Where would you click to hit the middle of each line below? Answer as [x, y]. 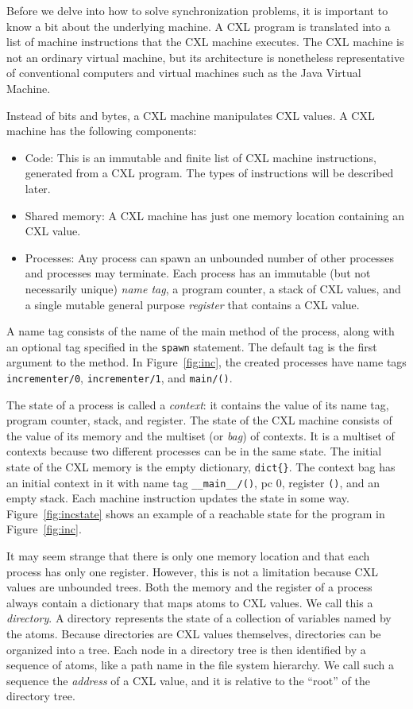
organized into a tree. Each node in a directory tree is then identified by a [186, 649]
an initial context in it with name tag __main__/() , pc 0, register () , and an [193, 482]
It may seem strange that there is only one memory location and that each [188, 556]
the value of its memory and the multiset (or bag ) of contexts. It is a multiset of [201, 435]
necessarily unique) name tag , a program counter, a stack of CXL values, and [213, 288]
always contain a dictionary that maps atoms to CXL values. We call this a [190, 602]
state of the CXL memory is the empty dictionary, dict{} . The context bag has [201, 466]
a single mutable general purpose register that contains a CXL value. [192, 304]
